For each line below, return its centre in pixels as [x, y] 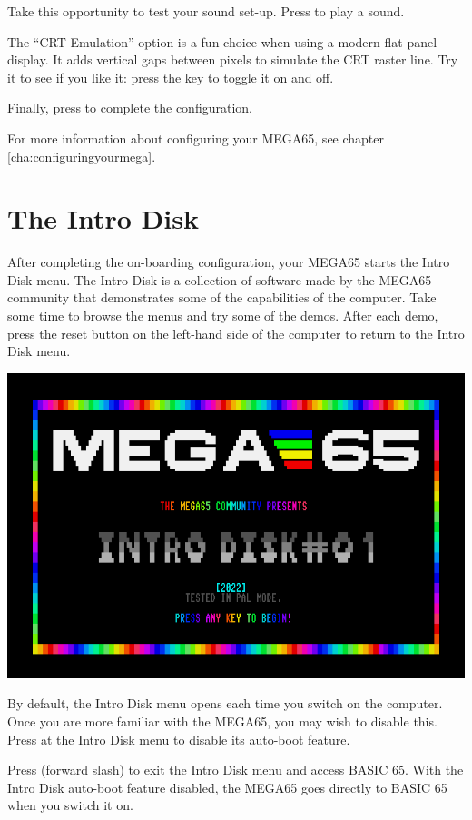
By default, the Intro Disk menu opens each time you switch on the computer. [225, 703]
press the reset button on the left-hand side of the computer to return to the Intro [236, 333]
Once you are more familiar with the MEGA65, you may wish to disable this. [222, 721]
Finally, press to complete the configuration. [130, 108]
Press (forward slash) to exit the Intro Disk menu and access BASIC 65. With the [236, 770]
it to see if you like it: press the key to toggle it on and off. [171, 77]
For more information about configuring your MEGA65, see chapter [196, 138]
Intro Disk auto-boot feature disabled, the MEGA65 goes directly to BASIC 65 [227, 787]
